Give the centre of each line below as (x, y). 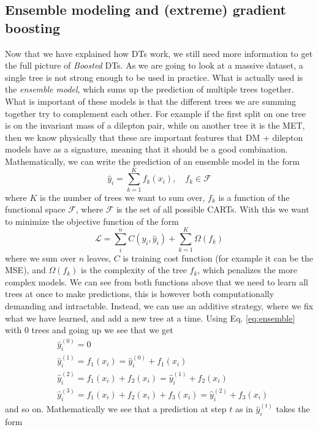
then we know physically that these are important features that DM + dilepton (154, 137)
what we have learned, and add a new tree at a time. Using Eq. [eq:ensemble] (150, 318)
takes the (293, 409)
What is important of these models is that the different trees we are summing (151, 101)
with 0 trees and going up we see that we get (89, 330)
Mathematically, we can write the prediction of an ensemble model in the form (152, 161)
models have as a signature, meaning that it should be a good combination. (146, 149)
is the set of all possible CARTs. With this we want (213, 209)
